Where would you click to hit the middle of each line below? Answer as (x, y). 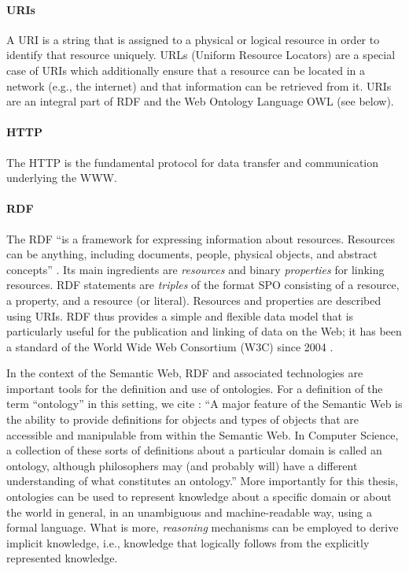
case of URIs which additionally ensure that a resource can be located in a (186, 70)
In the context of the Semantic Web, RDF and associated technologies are (185, 373)
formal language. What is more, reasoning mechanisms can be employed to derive (203, 527)
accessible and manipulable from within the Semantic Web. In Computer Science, (203, 434)
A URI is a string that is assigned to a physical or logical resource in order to (193, 39)
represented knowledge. (62, 558)
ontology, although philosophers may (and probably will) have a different (182, 465)
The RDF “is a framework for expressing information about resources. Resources (201, 238)
